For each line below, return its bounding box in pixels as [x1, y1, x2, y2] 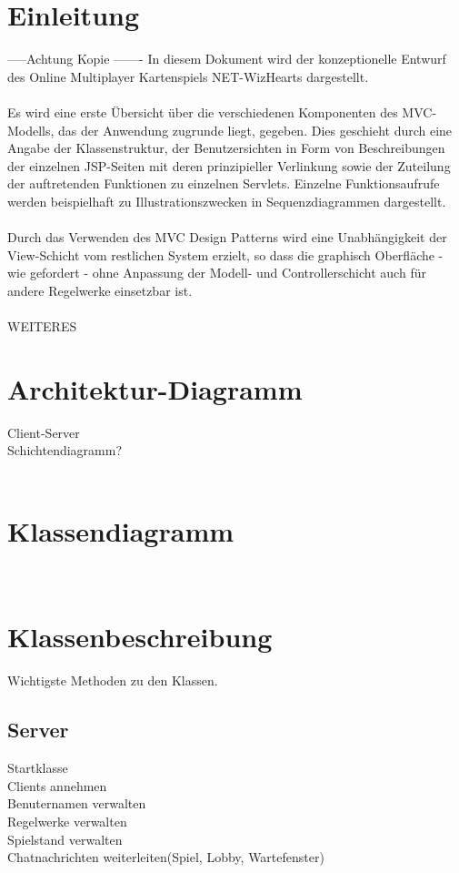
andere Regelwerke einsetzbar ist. [7, 280, 193, 299]
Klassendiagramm [7, 512, 234, 549]
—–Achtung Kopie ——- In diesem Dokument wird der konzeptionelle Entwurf [7, 49, 446, 68]
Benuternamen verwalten [7, 794, 146, 813]
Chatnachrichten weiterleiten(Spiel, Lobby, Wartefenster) [7, 848, 324, 867]
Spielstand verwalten [7, 829, 123, 848]
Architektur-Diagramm [7, 370, 303, 407]
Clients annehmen [7, 776, 107, 795]
